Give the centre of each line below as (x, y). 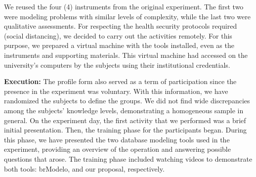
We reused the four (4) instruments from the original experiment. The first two (124, 6)
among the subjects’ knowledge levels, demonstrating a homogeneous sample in (124, 110)
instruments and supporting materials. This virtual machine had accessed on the (126, 55)
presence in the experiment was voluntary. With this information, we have (116, 91)
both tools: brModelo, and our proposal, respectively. (84, 168)
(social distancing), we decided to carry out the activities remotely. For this (118, 35)
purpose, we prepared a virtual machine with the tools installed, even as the (119, 45)
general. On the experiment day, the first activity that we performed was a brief (125, 120)
